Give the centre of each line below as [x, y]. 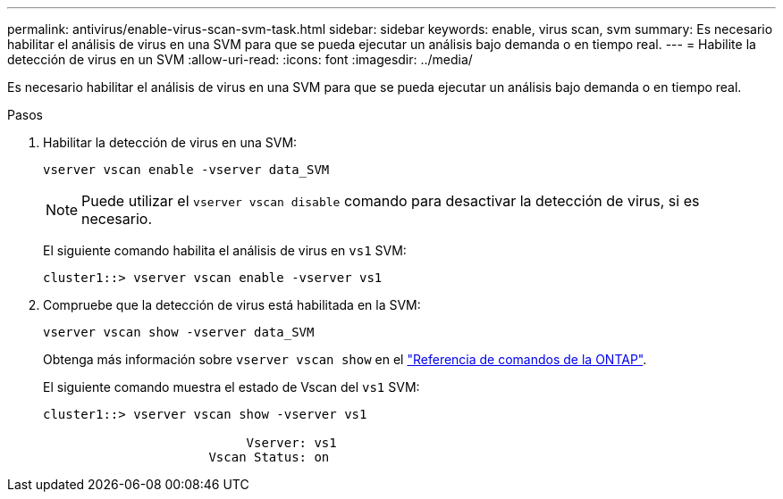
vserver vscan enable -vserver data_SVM [186, 170]
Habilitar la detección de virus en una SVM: [170, 142]
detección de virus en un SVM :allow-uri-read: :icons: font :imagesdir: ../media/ [240, 59]
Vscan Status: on [269, 457]
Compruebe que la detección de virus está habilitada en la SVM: [232, 305]
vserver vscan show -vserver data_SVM [179, 332]
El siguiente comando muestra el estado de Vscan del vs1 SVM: [232, 387]
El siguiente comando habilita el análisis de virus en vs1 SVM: [225, 250]
